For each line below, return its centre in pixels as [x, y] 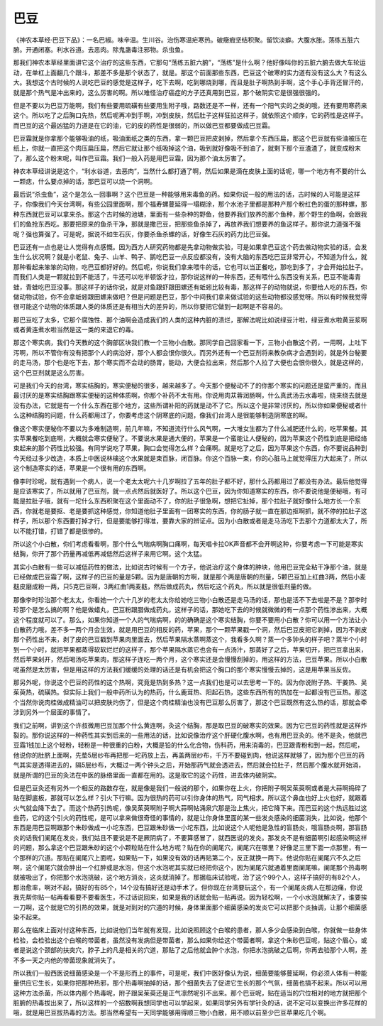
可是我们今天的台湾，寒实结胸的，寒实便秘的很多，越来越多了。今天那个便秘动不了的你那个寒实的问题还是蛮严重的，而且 [190, 386]
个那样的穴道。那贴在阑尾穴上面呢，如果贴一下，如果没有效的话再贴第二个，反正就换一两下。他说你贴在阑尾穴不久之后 [187, 857]
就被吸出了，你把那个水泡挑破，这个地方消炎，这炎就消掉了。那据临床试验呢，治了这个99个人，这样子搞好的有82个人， [189, 878]
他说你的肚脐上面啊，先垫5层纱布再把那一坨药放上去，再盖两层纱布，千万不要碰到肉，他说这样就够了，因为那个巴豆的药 [189, 755]
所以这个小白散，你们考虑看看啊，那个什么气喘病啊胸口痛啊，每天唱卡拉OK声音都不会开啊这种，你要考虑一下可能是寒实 [189, 544]
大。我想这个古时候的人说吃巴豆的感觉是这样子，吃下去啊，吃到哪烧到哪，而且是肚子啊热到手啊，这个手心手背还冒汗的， [190, 82]
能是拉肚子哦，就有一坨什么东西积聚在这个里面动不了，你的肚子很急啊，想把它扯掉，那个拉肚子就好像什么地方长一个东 [187, 501]
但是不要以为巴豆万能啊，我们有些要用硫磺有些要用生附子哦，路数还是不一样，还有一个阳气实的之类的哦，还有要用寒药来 [190, 105]
